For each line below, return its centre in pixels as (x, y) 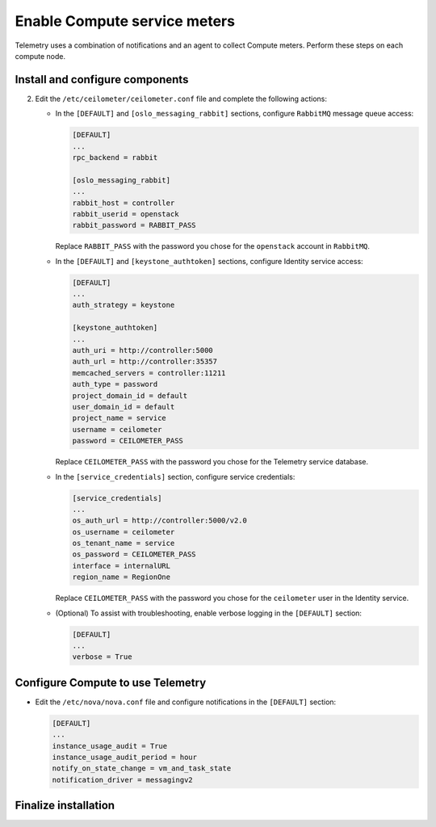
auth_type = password (115, 384)
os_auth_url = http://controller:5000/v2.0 (160, 521)
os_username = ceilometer (124, 532)
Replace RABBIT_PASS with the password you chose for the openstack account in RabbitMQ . (213, 246)
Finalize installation (65, 806)
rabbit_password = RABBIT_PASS (134, 225)
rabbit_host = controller (124, 203)
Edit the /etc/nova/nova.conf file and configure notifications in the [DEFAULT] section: (186, 702)
